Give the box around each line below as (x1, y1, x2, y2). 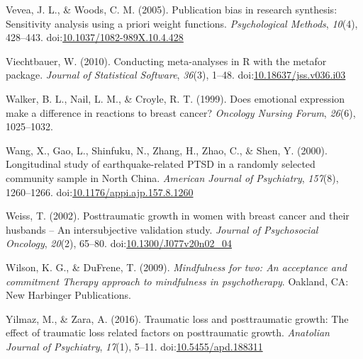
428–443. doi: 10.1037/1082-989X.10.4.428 (6, 30, 184, 45)
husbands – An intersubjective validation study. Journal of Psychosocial (6, 222, 318, 237)
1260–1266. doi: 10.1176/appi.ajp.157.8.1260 (6, 184, 194, 199)
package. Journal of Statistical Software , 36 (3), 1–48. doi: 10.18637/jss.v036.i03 (6, 67, 346, 82)
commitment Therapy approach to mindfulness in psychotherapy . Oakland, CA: (6, 273, 349, 288)
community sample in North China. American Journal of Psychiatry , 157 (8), (6, 170, 339, 185)
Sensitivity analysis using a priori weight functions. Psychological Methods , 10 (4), (6, 16, 358, 30)
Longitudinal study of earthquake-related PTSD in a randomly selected (6, 156, 315, 171)
